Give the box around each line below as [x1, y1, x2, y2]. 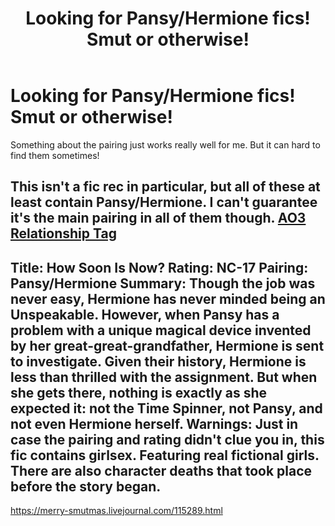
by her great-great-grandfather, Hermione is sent [10, 337, 325, 354]
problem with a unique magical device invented [10, 322, 312, 339]
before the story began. [10, 478, 162, 495]
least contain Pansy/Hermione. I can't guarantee [10, 194, 318, 211]
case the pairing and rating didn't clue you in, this [10, 431, 325, 448]
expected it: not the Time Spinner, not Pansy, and [10, 400, 323, 417]
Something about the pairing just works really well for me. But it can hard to [10, 138, 321, 151]
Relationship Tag [10, 225, 117, 242]
